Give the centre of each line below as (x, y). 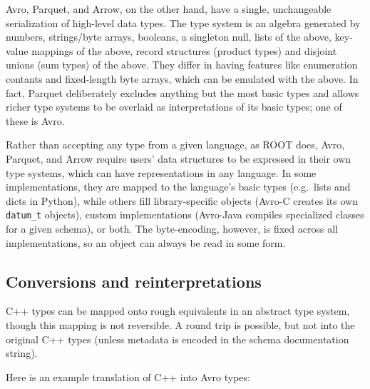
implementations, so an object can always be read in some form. (146, 242)
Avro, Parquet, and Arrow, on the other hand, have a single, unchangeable (169, 9)
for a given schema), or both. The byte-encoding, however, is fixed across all (172, 228)
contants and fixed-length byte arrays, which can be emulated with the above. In (182, 78)
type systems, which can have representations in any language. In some (161, 172)
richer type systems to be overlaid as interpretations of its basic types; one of (174, 107)
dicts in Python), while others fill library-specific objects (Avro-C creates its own (182, 200)
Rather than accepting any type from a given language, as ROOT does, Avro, (175, 145)
